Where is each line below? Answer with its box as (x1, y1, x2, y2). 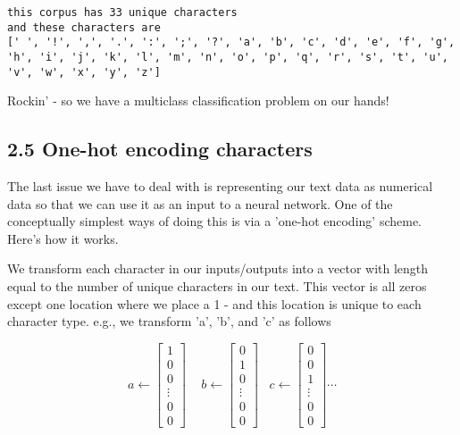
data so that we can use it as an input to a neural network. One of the (7, 194, 393, 213)
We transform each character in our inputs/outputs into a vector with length (7, 259, 429, 278)
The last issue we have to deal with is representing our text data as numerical (7, 177, 433, 196)
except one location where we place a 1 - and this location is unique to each (7, 294, 422, 313)
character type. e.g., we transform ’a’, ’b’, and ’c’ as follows (7, 312, 331, 330)
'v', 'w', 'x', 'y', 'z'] (7, 65, 161, 79)
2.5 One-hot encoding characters (7, 135, 313, 163)
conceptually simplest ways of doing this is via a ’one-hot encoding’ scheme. (7, 212, 422, 230)
